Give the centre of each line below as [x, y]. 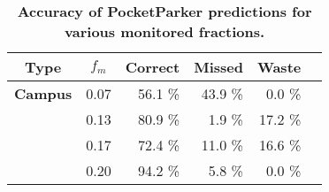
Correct [153, 67]
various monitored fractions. [165, 31]
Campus [43, 93]
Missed [218, 67]
